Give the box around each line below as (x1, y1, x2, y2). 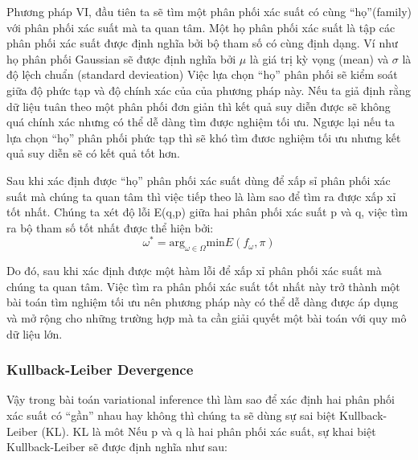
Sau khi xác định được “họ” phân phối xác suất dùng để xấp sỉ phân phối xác (6, 171, 391, 188)
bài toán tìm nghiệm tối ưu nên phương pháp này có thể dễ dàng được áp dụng (6, 294, 399, 310)
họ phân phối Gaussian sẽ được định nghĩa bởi (6, 50, 236, 67)
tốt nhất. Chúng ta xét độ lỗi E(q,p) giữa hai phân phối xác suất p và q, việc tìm (6, 203, 408, 220)
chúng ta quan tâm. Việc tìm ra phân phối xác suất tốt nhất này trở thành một (6, 277, 400, 294)
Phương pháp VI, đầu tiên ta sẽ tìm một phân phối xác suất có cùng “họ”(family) (6, 3, 412, 19)
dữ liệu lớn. (6, 325, 63, 342)
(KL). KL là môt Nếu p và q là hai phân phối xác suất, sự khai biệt (41, 422, 376, 439)
